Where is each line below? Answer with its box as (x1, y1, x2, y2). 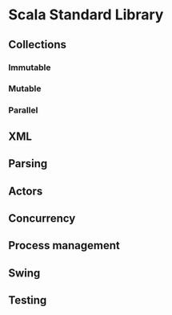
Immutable (8, 62, 51, 73)
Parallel (8, 104, 38, 116)
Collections (8, 38, 66, 51)
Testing (8, 293, 47, 307)
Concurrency (8, 211, 76, 225)
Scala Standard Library (8, 6, 164, 24)
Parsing (8, 157, 48, 170)
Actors (8, 184, 43, 198)
